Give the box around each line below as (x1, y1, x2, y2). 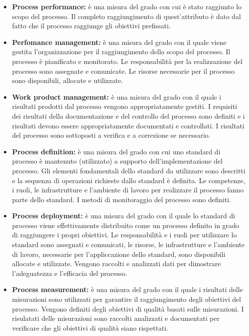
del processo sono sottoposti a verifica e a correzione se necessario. (12, 130, 210, 140)
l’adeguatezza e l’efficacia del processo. (12, 268, 128, 278)
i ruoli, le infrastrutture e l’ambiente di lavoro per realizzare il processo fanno (12, 185, 244, 195)
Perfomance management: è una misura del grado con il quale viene (12, 37, 226, 47)
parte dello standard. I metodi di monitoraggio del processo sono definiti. (12, 194, 231, 204)
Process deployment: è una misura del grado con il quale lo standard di (12, 210, 235, 221)
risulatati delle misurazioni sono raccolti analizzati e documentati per (12, 313, 220, 323)
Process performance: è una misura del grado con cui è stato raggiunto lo (12, 1, 242, 11)
